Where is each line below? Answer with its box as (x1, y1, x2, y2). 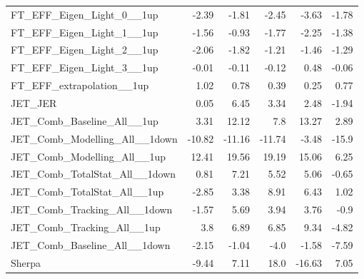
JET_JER (11, 95, 57, 110)
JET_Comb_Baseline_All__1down (11, 237, 171, 252)
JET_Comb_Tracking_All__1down (11, 202, 173, 217)
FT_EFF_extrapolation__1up (11, 78, 149, 93)
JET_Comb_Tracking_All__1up (11, 219, 161, 234)
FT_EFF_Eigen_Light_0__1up (11, 6, 158, 21)
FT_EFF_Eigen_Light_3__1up (11, 60, 158, 75)
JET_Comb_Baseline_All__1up (11, 113, 158, 128)
